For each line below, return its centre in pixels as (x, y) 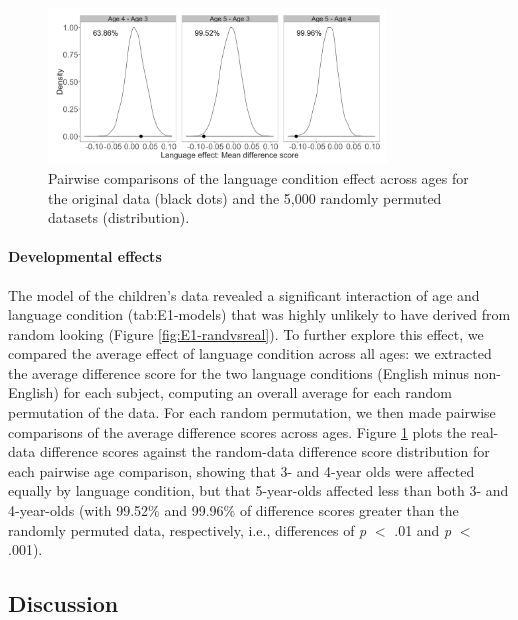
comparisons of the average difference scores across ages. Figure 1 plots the (237, 431)
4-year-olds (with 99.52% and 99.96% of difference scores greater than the (233, 510)
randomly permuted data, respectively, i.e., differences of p (187, 529)
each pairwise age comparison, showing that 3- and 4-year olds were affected (241, 470)
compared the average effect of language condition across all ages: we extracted (250, 353)
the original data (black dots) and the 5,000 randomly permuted (245, 197)
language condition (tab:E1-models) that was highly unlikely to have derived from (259, 314)
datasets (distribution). (119, 217)
